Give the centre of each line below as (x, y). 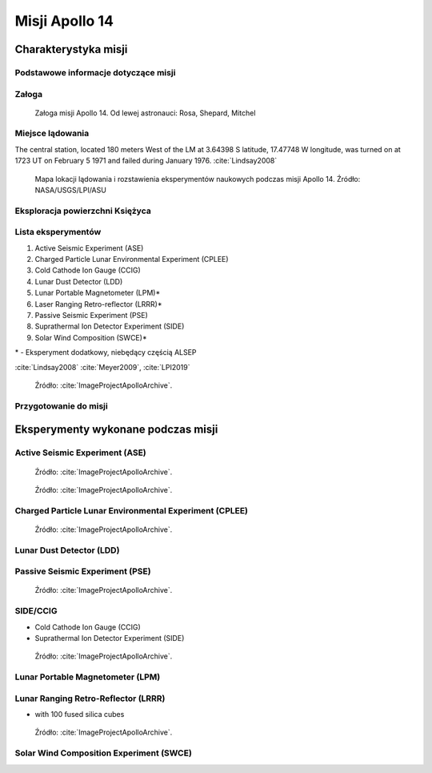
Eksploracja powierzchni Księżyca (83, 211)
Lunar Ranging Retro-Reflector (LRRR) (90, 699)
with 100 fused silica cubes (80, 715)
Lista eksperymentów (58, 232)
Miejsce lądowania (52, 134)
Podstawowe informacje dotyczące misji (95, 72)
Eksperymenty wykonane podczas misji (116, 430)
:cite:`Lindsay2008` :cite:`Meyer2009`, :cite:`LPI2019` (102, 367)
